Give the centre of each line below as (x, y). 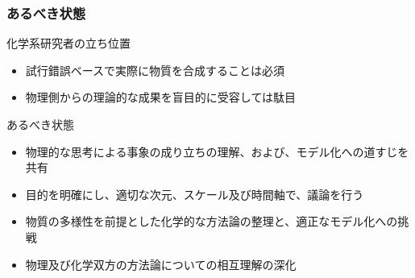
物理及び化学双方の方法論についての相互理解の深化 (161, 264)
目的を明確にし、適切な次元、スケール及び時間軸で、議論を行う (195, 194)
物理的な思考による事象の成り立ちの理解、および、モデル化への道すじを (217, 151)
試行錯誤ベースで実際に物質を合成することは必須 (155, 70)
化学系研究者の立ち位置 (68, 43)
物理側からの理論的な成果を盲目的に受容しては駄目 (161, 97)
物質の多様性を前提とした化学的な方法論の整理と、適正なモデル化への (212, 221)
